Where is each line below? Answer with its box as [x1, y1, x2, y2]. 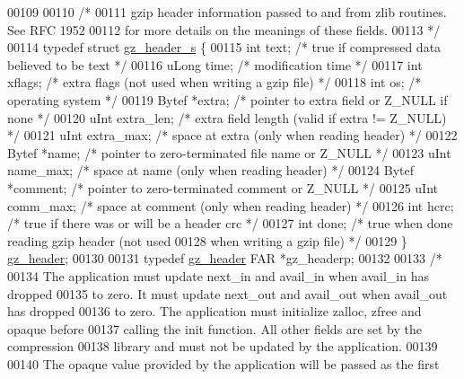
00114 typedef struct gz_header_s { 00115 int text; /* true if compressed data [7, 38, 442, 57]
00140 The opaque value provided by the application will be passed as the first [7, 354, 440, 373]
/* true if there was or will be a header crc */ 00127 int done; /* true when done [7, 214, 453, 233]
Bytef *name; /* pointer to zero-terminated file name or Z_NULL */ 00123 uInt [7, 143, 451, 162]
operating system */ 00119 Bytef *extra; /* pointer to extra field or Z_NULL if [7, 90, 448, 109]
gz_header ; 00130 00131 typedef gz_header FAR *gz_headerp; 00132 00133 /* [7, 249, 442, 268]
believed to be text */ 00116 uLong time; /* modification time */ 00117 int [7, 55, 423, 74]
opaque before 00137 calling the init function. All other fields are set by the [7, 319, 422, 338]
